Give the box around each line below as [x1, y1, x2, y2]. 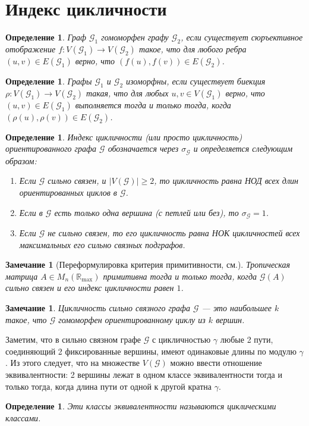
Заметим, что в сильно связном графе [5, 333, 141, 346]
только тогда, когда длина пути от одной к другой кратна [5, 380, 212, 392]
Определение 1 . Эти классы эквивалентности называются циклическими [5, 400, 276, 412]
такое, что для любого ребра [138, 42, 247, 55]
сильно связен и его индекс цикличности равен [5, 281, 174, 294]
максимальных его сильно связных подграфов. [19, 238, 185, 250]
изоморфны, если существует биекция [126, 74, 266, 87]
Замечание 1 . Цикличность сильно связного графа [5, 301, 190, 314]
